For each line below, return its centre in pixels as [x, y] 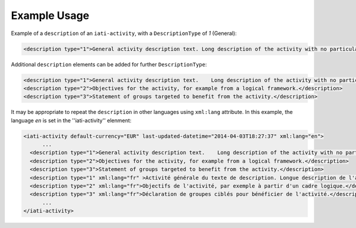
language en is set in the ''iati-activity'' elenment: [71, 120]
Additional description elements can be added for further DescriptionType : [109, 64]
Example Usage [50, 15]
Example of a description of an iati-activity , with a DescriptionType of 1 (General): [124, 33]
